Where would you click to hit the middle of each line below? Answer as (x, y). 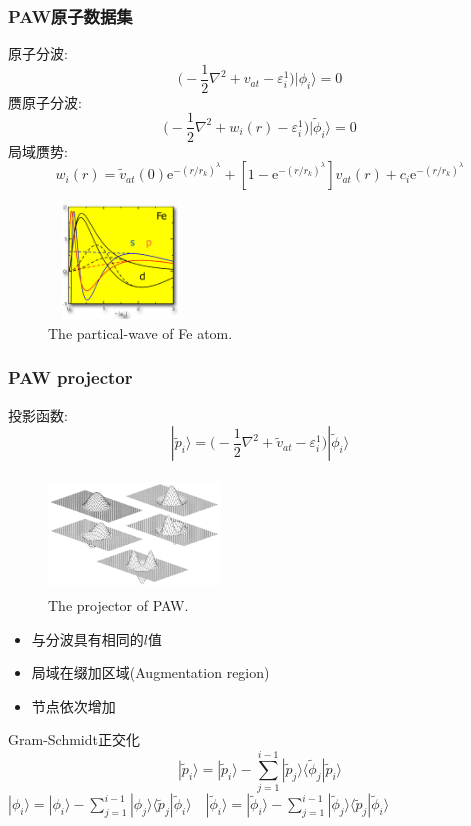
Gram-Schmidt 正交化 (74, 739)
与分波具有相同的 (87, 638)
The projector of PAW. (118, 605)
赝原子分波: (45, 101)
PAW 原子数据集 (70, 15)
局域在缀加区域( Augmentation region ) (150, 672)
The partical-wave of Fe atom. (140, 332)
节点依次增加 (73, 705)
